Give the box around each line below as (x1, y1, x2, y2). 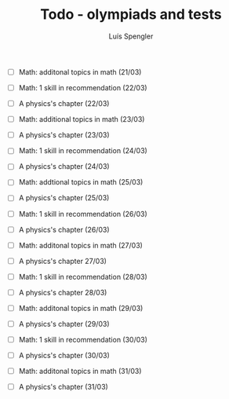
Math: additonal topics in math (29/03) (18, 303, 144, 313)
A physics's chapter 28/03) (18, 287, 107, 297)
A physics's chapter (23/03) (18, 130, 111, 140)
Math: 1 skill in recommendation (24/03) (18, 146, 148, 156)
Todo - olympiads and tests (40, 5, 222, 24)
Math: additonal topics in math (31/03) (18, 367, 142, 376)
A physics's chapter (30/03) (18, 351, 111, 361)
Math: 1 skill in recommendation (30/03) (18, 335, 148, 344)
